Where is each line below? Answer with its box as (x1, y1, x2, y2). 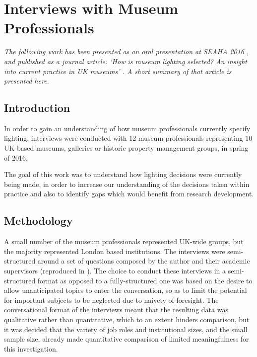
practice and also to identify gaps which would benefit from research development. (4, 188, 254, 199)
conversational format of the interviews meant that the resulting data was (4, 304, 228, 315)
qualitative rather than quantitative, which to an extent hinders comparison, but (4, 314, 250, 324)
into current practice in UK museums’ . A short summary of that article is (4, 66, 232, 76)
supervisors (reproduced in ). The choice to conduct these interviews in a (4, 266, 226, 276)
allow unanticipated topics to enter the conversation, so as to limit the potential (4, 285, 247, 295)
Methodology (4, 213, 73, 228)
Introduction (4, 100, 70, 115)
